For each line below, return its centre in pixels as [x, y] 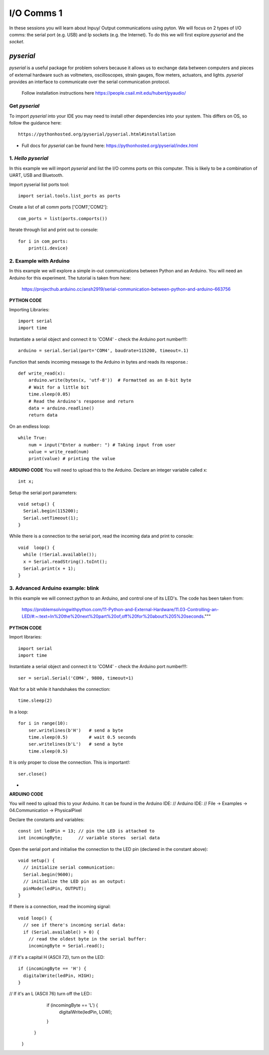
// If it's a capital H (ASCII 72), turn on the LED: [57, 957]
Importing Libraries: [29, 309]
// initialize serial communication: [69, 867]
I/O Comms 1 [36, 13]
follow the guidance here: [35, 123]
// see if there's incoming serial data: [74, 925]
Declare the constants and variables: [47, 819]
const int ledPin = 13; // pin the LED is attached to [86, 831]
